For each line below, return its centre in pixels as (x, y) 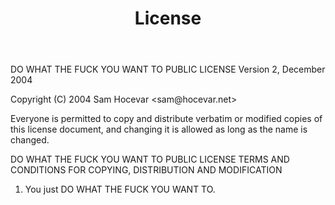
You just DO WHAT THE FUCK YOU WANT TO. (120, 189)
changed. (30, 140)
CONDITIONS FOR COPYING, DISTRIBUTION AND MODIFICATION (146, 170)
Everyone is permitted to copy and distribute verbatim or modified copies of (166, 119)
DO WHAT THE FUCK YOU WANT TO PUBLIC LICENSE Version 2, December (168, 69)
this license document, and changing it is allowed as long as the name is (159, 129)
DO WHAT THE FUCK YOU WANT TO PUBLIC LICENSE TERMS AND (150, 159)
